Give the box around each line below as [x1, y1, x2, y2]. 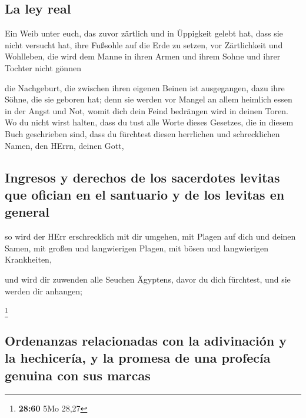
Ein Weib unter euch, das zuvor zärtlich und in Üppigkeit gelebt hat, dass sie [5, 27, 283, 39]
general [5, 203, 50, 221]
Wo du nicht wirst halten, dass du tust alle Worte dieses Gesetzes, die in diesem [5, 116, 294, 128]
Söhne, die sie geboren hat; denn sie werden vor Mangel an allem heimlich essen [5, 93, 292, 105]
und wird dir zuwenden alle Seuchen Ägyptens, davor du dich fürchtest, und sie [5, 273, 291, 285]
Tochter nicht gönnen [5, 61, 81, 74]
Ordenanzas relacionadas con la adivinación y [5, 331, 287, 349]
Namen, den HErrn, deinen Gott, [5, 139, 124, 151]
